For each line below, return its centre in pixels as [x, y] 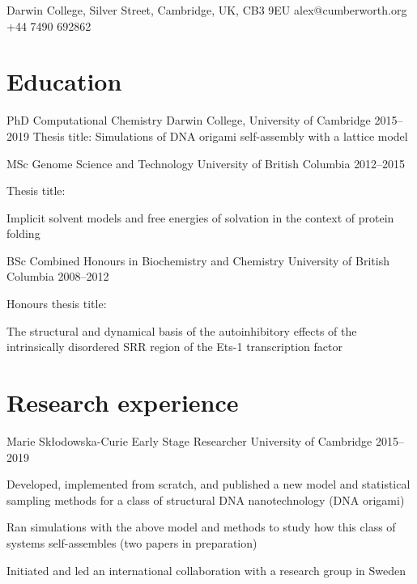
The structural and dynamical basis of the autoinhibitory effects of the [182, 330]
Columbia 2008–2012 [58, 276]
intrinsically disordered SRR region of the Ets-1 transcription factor [174, 347]
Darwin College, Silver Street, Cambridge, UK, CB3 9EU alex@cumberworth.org [207, 10]
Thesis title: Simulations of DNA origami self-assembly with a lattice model [220, 135]
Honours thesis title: [57, 304]
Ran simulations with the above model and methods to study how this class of [201, 527]
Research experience [123, 402]
